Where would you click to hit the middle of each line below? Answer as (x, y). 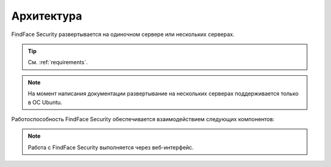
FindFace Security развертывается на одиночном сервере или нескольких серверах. (123, 34)
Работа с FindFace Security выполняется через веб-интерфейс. (111, 147)
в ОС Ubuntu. (45, 102)
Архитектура (47, 16)
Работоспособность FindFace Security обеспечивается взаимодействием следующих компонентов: (143, 119)
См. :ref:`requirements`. (58, 62)
